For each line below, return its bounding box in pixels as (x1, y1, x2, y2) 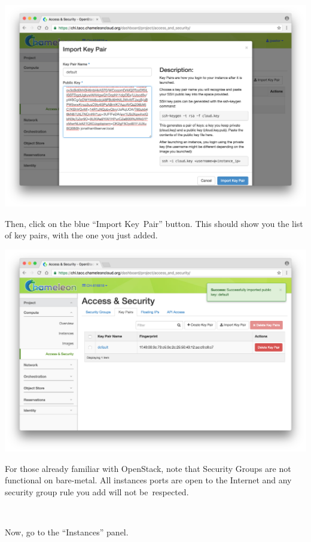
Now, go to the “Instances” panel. (5, 526, 129, 538)
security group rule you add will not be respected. (5, 485, 189, 498)
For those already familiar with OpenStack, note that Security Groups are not (5, 462, 291, 474)
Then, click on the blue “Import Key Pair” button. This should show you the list (5, 217, 303, 229)
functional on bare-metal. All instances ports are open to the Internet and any (5, 474, 292, 486)
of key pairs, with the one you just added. (5, 229, 158, 241)
